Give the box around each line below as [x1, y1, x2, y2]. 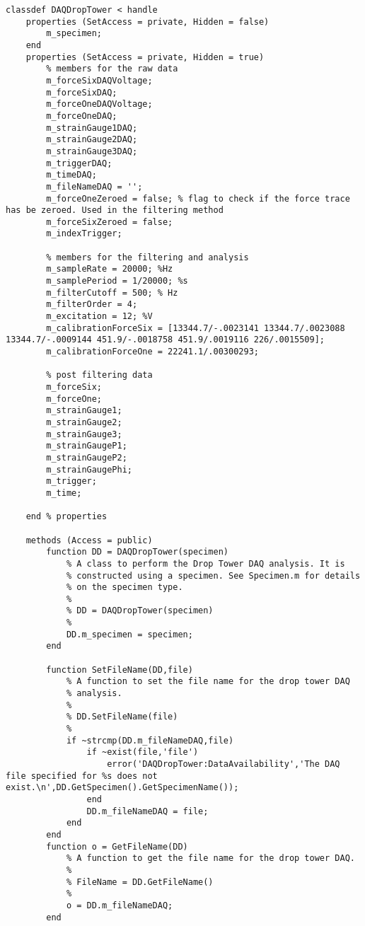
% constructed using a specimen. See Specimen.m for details [66, 570, 361, 581]
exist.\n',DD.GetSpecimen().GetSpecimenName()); [6, 782, 239, 793]
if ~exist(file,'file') [86, 747, 199, 758]
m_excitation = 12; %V [46, 311, 153, 322]
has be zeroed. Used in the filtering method [6, 205, 224, 216]
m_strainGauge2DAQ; [46, 134, 138, 145]
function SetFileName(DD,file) [46, 664, 193, 675]
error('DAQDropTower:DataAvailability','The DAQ [107, 759, 340, 769]
